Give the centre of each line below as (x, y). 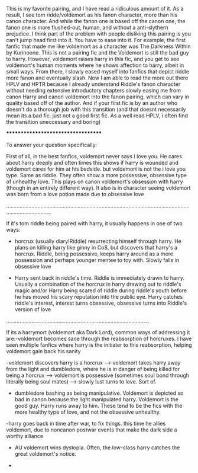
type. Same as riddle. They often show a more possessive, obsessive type (97, 175)
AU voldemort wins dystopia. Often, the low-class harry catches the (97, 448)
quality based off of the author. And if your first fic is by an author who (92, 103)
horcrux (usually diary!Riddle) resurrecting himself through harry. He (98, 241)
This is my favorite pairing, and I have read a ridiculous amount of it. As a (95, 9)
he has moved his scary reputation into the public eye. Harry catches (99, 297)
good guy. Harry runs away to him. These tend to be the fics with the (98, 406)
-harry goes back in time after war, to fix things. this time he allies (86, 424)
